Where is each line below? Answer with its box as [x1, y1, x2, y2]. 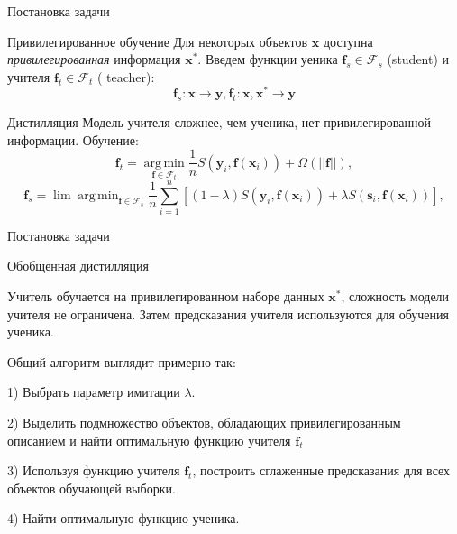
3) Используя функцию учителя [7, 461, 180, 480]
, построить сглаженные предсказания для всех [192, 461, 451, 480]
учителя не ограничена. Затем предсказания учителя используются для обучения [7, 304, 449, 323]
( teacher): [96, 67, 155, 86]
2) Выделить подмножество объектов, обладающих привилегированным [7, 413, 401, 432]
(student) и [387, 50, 450, 69]
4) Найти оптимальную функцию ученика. [7, 509, 240, 528]
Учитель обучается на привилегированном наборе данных [7, 287, 324, 306]
